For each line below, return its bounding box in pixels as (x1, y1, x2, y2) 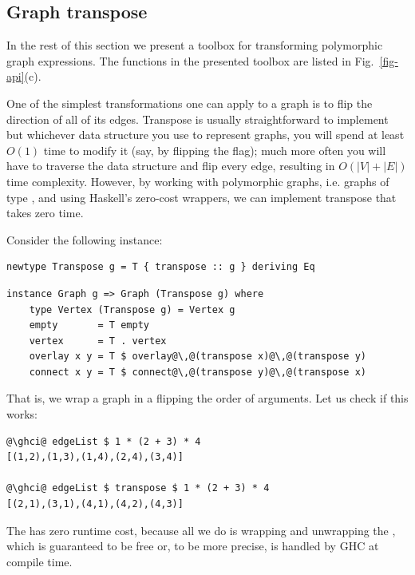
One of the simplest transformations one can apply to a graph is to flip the (6, 94, 373, 111)
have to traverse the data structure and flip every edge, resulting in (6, 157, 335, 174)
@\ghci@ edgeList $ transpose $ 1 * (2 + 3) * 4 (6, 482, 270, 494)
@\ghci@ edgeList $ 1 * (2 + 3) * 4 (6, 435, 201, 447)
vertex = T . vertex (29, 335, 167, 347)
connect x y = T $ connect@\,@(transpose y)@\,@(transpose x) (29, 366, 367, 378)
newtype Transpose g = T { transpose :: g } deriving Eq (6, 261, 315, 273)
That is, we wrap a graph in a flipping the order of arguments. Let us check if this (6, 390, 409, 406)
